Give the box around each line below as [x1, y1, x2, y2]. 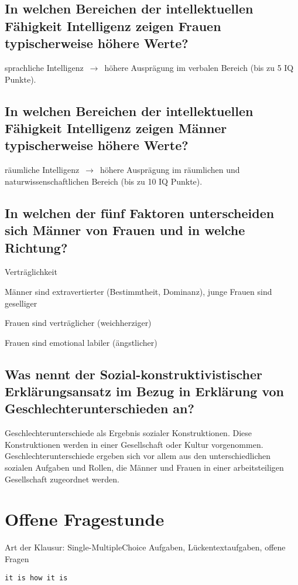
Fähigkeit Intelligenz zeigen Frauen [5, 16, 221, 35]
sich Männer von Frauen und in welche [5, 221, 245, 239]
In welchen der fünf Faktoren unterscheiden [5, 203, 275, 222]
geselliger [5, 297, 37, 309]
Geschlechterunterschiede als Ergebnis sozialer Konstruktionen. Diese [5, 427, 252, 439]
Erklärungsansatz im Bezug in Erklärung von [5, 382, 285, 400]
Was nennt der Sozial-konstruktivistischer [5, 365, 263, 383]
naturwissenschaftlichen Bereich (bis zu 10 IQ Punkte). [5, 175, 203, 187]
